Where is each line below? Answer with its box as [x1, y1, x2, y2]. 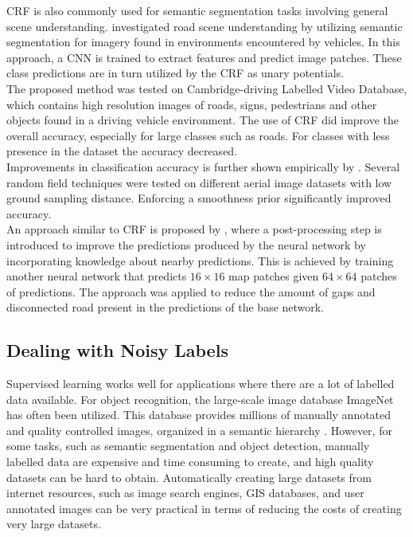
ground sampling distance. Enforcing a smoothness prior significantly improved [6, 190, 392, 206]
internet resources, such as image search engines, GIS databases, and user [6, 484, 364, 501]
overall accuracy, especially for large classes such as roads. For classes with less [6, 127, 390, 143]
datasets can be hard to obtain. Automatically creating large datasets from [6, 468, 372, 485]
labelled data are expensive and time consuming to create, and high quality [6, 453, 374, 470]
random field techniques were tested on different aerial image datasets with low [6, 174, 392, 190]
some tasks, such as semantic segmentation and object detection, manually [6, 437, 370, 454]
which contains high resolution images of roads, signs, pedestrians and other [6, 96, 377, 112]
